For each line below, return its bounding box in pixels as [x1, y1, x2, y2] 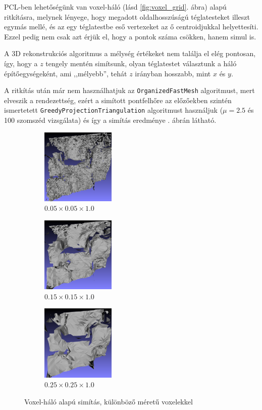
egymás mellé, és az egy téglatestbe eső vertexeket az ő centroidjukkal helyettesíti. [4, 21, 258, 32]
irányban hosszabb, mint [135, 68, 211, 78]
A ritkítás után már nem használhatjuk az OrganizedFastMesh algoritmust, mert [4, 85, 255, 96]
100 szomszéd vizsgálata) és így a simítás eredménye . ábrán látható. [4, 115, 217, 125]
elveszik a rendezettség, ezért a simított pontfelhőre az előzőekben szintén [4, 95, 232, 105]
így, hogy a [4, 58, 38, 68]
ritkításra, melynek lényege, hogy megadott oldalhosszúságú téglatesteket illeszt [4, 11, 250, 22]
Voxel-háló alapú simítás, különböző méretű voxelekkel [24, 396, 193, 406]
